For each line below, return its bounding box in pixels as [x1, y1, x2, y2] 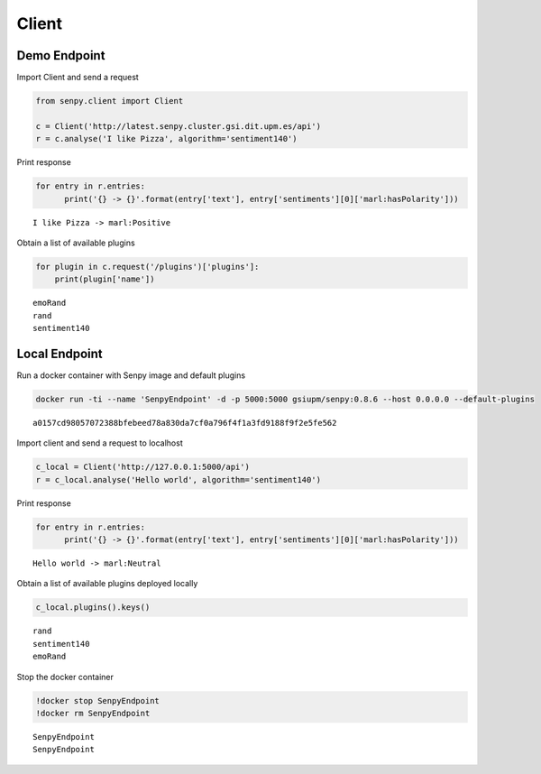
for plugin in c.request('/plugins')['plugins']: [35, 262, 260, 272]
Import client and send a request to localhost [16, 438, 184, 448]
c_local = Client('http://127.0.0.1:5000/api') [35, 462, 250, 473]
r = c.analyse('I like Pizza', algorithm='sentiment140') [35, 134, 298, 144]
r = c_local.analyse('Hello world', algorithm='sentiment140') [35, 475, 322, 484]
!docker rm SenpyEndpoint [35, 708, 151, 718]
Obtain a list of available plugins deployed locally [16, 578, 198, 589]
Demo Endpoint [16, 48, 105, 63]
